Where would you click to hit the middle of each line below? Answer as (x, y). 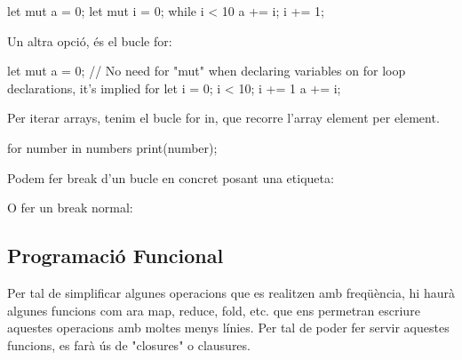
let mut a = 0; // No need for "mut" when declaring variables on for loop (207, 71)
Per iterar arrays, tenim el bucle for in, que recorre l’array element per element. (223, 118)
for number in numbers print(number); (112, 147)
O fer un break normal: (70, 208)
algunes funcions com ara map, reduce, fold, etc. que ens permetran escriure (214, 310)
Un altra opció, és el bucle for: (90, 40)
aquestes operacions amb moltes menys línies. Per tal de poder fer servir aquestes (228, 328)
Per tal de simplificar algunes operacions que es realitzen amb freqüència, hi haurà (231, 292)
